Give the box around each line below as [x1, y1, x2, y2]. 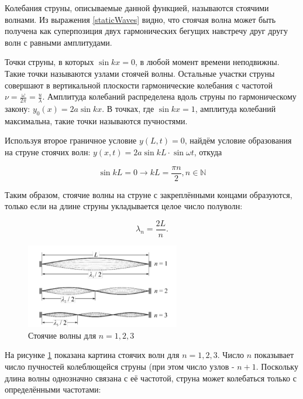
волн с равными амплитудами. [5, 36, 112, 48]
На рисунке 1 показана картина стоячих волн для [5, 349, 180, 361]
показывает [254, 349, 294, 361]
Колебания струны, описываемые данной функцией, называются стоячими [5, 2, 269, 13]
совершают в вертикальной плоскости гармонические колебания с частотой [5, 79, 273, 91]
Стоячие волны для [28, 329, 97, 341]
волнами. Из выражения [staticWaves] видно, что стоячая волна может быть [5, 13, 276, 25]
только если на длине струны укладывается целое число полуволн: [5, 200, 243, 212]
